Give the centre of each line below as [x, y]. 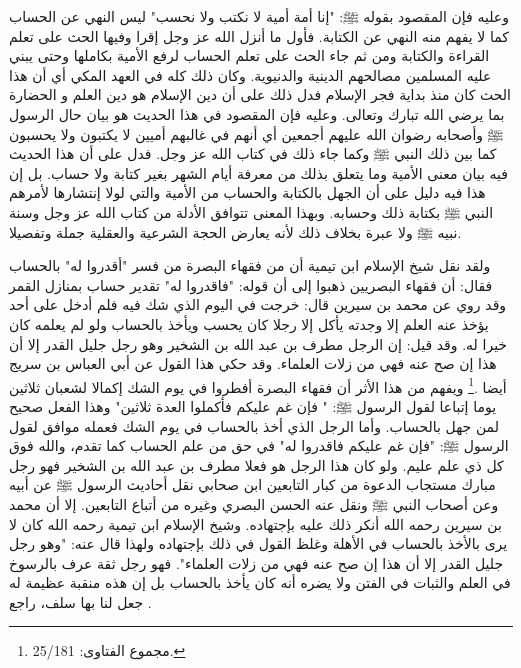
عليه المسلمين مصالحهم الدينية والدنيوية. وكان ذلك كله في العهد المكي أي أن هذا [250, 74]
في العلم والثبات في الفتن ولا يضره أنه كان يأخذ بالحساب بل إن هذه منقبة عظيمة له [260, 582]
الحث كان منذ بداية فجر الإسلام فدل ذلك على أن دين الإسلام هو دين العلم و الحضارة [260, 94]
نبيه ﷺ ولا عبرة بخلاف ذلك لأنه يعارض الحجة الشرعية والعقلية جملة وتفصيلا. [235, 231]
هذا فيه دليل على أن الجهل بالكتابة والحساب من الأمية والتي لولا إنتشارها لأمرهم [247, 192]
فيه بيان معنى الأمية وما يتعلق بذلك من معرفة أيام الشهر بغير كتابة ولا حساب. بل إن [258, 172]
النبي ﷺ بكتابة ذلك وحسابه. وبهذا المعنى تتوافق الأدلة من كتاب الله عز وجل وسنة [251, 211]
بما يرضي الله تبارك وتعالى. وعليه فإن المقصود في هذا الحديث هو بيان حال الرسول [257, 113]
